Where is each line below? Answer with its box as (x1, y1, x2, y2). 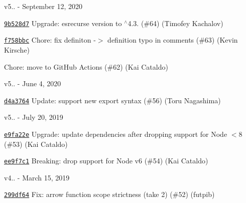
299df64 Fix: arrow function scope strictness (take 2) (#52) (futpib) (4, 189, 215, 199)
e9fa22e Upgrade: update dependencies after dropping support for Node (4, 128, 227, 139)
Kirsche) (4, 44, 30, 55)
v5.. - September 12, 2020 (4, 1, 82, 11)
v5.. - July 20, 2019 (4, 112, 63, 122)
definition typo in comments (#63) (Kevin (107, 35, 238, 45)
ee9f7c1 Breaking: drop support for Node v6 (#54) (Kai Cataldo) (4, 155, 208, 166)
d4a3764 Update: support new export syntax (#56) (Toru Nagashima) (4, 95, 221, 105)
